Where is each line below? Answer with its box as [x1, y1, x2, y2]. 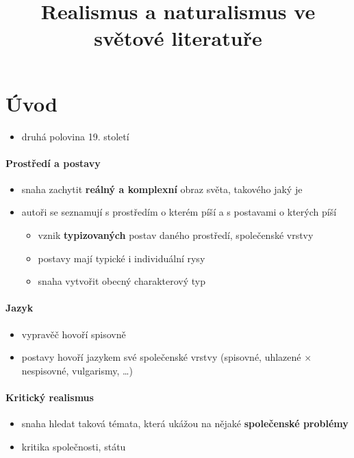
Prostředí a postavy [5, 155, 101, 170]
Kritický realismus [5, 390, 94, 405]
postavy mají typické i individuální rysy [38, 251, 205, 265]
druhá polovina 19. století [21, 129, 129, 143]
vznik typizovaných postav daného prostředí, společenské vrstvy [38, 228, 314, 242]
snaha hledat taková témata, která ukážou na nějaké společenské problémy [21, 416, 349, 431]
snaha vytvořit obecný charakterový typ [38, 274, 206, 288]
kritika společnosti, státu [21, 439, 126, 453]
